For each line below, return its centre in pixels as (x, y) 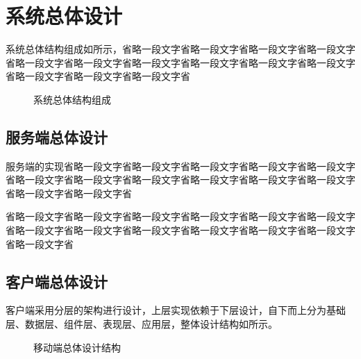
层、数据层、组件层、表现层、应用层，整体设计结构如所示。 (142, 324)
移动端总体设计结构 (77, 347)
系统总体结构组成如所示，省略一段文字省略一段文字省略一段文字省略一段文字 (180, 49)
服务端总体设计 (57, 136)
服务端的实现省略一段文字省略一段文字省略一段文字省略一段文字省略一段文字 (180, 166)
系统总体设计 (64, 16)
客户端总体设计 (57, 281)
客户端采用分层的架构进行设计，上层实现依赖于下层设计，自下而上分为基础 (176, 310)
